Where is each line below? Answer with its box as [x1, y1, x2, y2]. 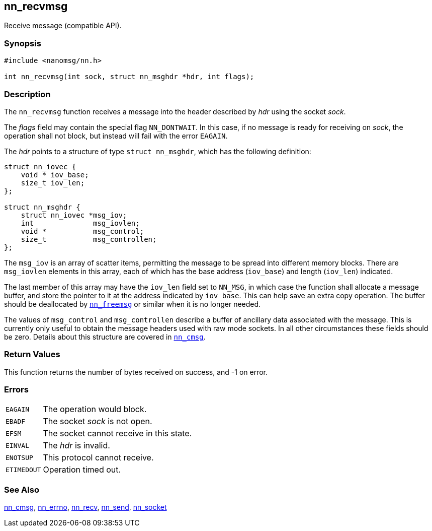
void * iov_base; [21, 170, 89, 179]
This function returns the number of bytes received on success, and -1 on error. [4, 367, 268, 376]
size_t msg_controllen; [21, 235, 157, 243]
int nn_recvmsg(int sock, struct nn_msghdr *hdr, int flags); [4, 73, 254, 81]
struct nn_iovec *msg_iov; [21, 211, 127, 219]
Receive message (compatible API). [4, 21, 122, 30]
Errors [4, 384, 29, 395]
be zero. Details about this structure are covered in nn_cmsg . [4, 332, 206, 341]
